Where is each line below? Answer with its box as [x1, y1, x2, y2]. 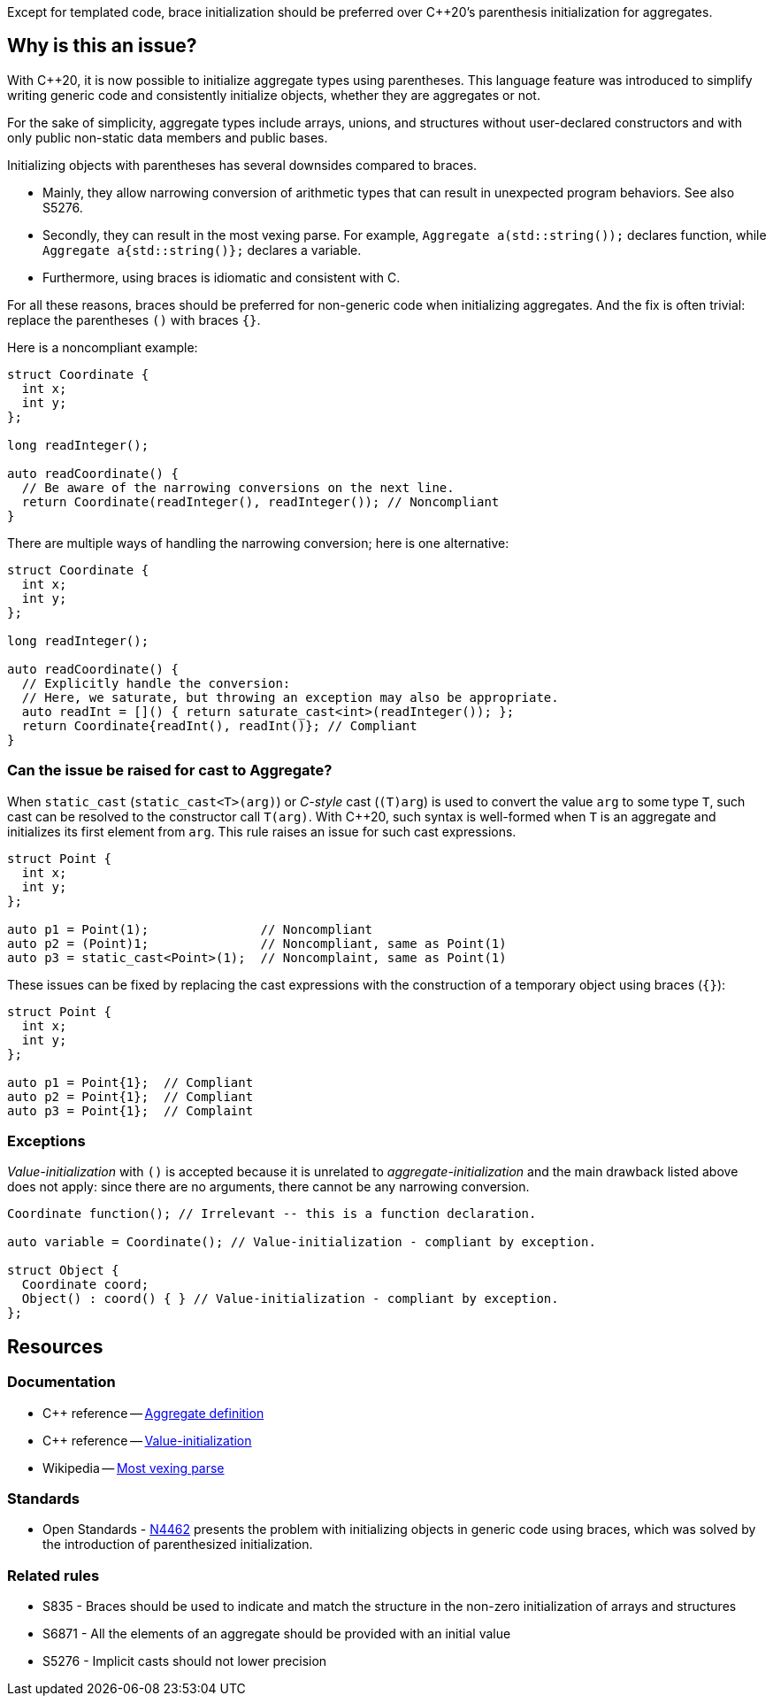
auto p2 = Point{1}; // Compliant [7, 1089, 254, 1104]
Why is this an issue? [7, 35, 197, 58]
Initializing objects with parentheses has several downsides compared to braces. [7, 157, 478, 173]
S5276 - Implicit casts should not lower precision [42, 1653, 327, 1669]
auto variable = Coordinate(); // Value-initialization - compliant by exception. [7, 1235, 596, 1250]
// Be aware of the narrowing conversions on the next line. [21, 480, 455, 495]
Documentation [7, 1373, 116, 1391]
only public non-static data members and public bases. [7, 129, 328, 145]
